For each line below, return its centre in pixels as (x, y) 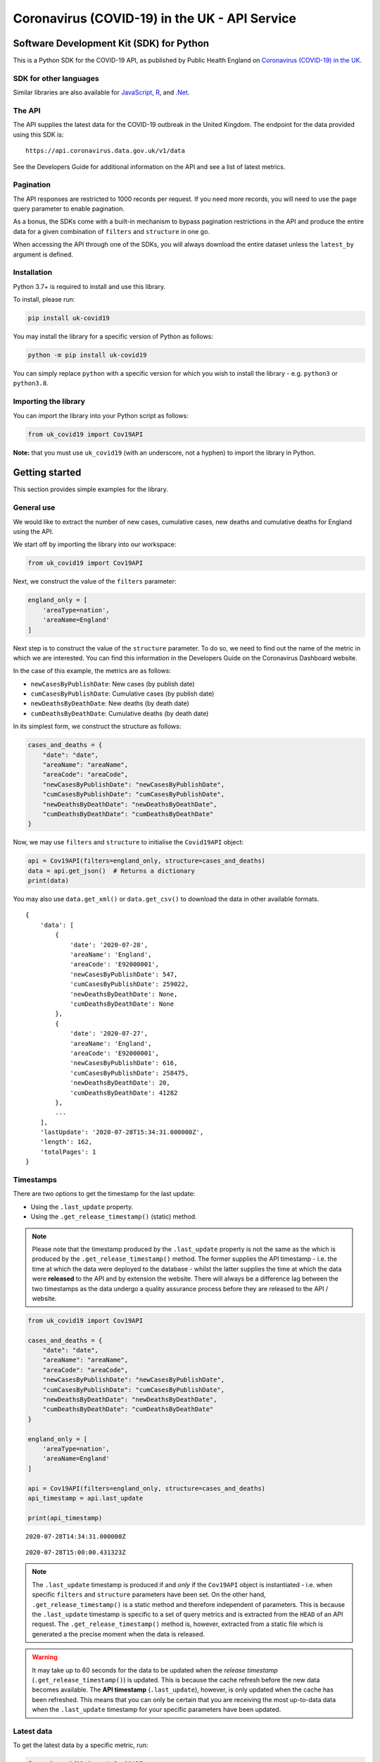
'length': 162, (66, 1142)
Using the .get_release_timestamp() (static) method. (114, 1216)
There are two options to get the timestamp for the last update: (104, 1194)
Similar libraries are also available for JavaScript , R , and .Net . (101, 92)
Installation (33, 273)
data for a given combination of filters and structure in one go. (112, 231)
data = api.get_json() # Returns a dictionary (111, 871)
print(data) (49, 881)
